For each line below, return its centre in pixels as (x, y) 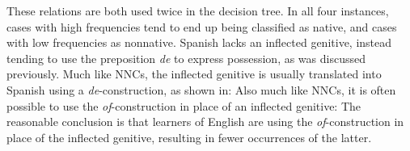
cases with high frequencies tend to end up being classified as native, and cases (202, 26)
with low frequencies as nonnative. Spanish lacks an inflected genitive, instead (199, 42)
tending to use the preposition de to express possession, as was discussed (186, 58)
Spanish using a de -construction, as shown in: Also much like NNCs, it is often (201, 89)
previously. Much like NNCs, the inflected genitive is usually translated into (194, 74)
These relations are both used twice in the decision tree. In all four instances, (198, 10)
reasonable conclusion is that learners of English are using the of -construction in (205, 122)
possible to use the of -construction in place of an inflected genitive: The (184, 105)
